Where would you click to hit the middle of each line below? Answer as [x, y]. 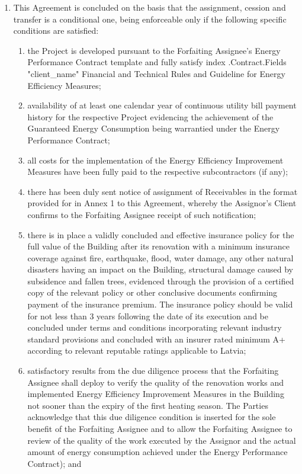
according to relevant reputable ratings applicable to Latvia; [137, 350]
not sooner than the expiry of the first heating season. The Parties [148, 405]
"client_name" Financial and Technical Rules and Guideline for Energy [156, 73]
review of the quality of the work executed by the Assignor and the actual [162, 440]
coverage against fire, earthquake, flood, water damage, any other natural [160, 257]
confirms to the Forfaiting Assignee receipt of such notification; [142, 214]
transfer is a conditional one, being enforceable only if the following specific [150, 19]
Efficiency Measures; [64, 85]
